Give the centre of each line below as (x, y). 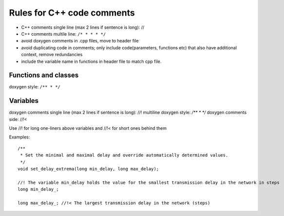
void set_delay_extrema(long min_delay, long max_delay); (88, 169)
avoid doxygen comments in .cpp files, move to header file (80, 41)
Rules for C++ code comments (72, 13)
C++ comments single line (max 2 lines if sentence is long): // (83, 27)
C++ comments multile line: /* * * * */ (64, 34)
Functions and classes (44, 75)
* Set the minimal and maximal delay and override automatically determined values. (124, 155)
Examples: (19, 137)
